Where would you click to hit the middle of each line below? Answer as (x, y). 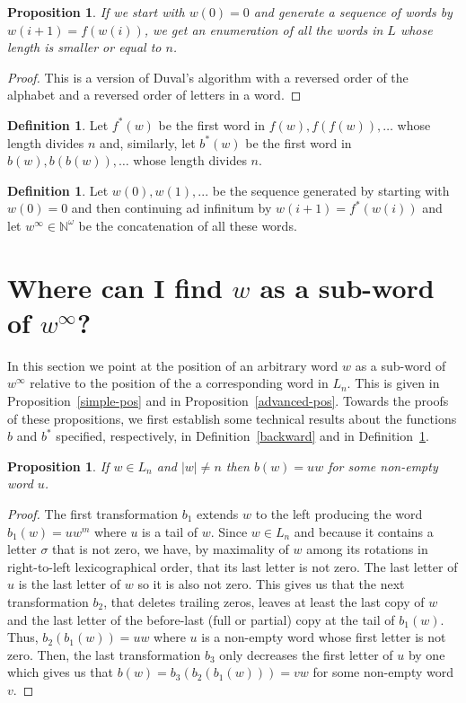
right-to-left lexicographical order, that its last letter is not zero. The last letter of (233, 566)
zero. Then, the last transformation (104, 654)
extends (218, 514)
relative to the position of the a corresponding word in (179, 383)
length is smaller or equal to (84, 47)
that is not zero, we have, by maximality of (171, 549)
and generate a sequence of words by (353, 12)
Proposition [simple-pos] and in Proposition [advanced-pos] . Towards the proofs (228, 401)
